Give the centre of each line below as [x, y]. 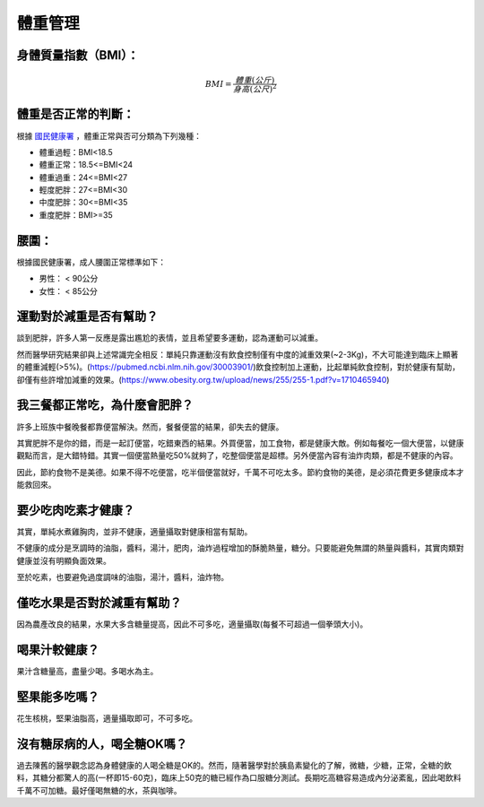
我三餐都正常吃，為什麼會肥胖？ [105, 405]
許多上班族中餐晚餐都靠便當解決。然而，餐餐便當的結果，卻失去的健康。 [150, 427]
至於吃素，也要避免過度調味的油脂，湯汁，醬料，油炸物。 [122, 577]
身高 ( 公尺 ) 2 [255, 88]
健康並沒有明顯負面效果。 [64, 560]
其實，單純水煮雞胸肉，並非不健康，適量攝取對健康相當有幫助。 [134, 532]
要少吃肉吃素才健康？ [75, 510]
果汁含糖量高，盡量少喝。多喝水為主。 [87, 671]
